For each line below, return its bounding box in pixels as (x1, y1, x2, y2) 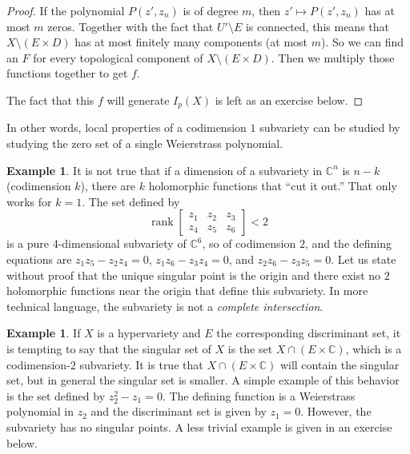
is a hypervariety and (97, 325, 201, 341)
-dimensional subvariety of (58, 235, 187, 252)
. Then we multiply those (271, 49, 395, 66)
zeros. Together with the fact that (47, 18, 214, 34)
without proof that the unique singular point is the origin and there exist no (6, 266, 381, 283)
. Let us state (331, 250, 396, 267)
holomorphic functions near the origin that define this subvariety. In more (6, 282, 368, 299)
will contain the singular (279, 356, 400, 372)
